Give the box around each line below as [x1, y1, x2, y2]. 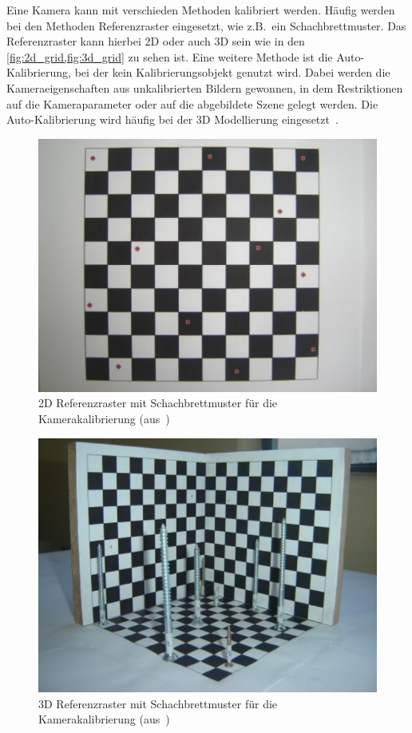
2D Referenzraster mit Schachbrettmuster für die [38, 394, 278, 411]
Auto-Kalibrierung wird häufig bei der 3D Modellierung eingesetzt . [6, 111, 339, 128]
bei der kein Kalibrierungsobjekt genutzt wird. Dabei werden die [74, 64, 390, 81]
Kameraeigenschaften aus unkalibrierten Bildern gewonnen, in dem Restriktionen [6, 79, 403, 96]
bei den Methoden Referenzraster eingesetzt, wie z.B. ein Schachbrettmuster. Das [6, 17, 406, 34]
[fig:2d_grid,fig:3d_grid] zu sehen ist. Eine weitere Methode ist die [6, 48, 333, 65]
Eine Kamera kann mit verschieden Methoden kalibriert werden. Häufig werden [6, 2, 395, 18]
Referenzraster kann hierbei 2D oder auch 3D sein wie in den [6, 33, 305, 50]
